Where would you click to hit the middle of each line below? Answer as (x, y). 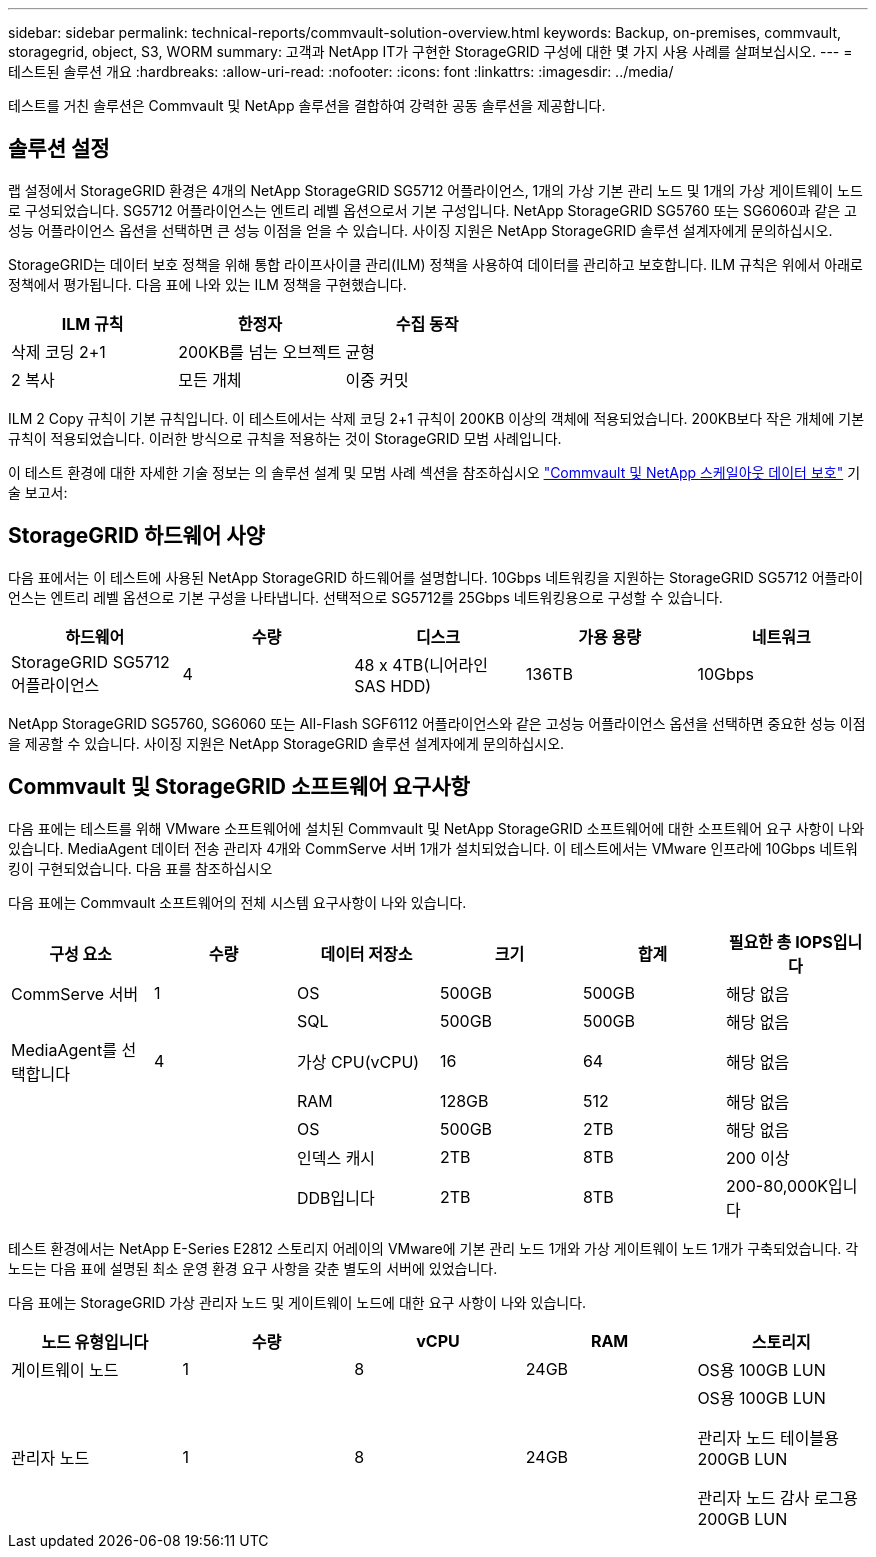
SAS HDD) (393, 685)
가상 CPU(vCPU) (358, 1061)
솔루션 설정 (59, 149)
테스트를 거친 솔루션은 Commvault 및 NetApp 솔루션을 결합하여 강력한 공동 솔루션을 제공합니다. (307, 105)
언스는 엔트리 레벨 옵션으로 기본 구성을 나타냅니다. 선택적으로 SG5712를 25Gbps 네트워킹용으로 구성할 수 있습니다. (365, 597)
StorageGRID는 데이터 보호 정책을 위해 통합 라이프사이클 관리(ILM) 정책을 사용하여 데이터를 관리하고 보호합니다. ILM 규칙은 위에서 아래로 (435, 264)
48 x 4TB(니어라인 (421, 664)
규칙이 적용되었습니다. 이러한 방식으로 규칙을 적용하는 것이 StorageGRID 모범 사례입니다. (285, 438)
